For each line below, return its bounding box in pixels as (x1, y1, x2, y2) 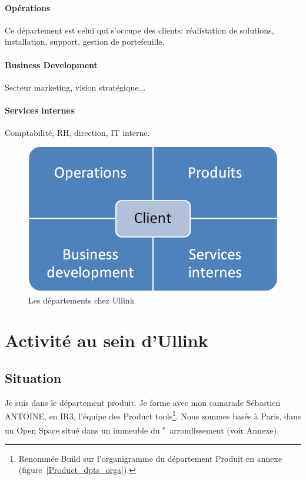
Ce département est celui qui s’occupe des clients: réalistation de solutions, (5, 24, 274, 36)
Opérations (5, 1, 51, 14)
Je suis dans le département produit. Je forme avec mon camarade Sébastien (5, 396, 281, 408)
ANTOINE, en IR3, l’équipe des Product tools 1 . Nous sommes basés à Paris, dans (5, 408, 301, 422)
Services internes (5, 104, 75, 116)
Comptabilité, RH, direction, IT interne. (5, 126, 150, 139)
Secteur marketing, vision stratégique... (5, 81, 146, 93)
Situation (5, 368, 62, 386)
